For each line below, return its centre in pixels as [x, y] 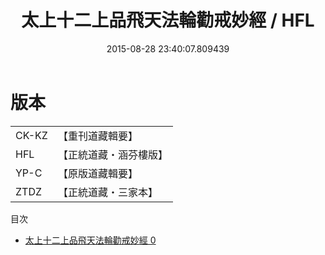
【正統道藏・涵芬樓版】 [112, 154]
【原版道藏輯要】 [97, 173]
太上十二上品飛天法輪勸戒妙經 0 [90, 240]
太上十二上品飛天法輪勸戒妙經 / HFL [168, 20]
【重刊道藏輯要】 [97, 136]
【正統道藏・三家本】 [107, 192]
